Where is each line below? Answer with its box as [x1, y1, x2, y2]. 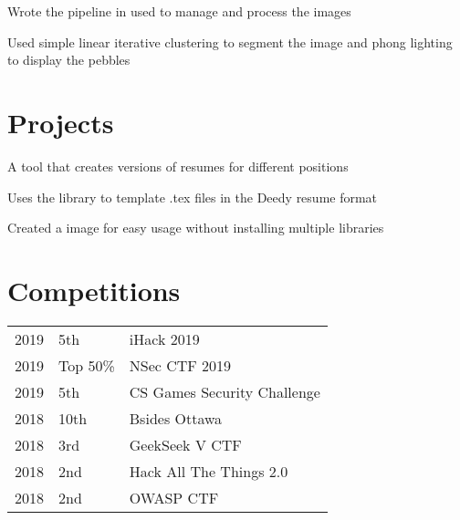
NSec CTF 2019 [129, 354, 232, 376]
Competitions [7, 271, 181, 308]
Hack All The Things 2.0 [129, 460, 288, 482]
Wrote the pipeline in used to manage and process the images [7, 2, 351, 20]
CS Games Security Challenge [129, 380, 320, 402]
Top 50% [58, 354, 115, 376]
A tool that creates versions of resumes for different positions [7, 156, 349, 175]
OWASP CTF [129, 486, 219, 508]
